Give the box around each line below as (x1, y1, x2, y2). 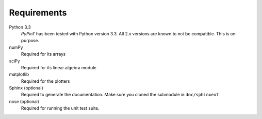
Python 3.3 (9, 24, 31, 30)
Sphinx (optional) (9, 85, 43, 91)
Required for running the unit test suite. (21, 105, 99, 111)
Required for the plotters (21, 78, 70, 84)
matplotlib (9, 72, 29, 77)
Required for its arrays (21, 51, 65, 57)
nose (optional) (9, 98, 40, 104)
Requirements (9, 7, 67, 18)
